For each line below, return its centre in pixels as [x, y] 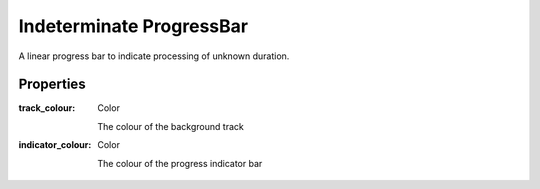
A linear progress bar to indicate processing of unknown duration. [154, 56]
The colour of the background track [170, 126]
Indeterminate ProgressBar [133, 26]
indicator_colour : [55, 145]
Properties [52, 84]
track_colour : [47, 108]
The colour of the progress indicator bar [180, 163]
